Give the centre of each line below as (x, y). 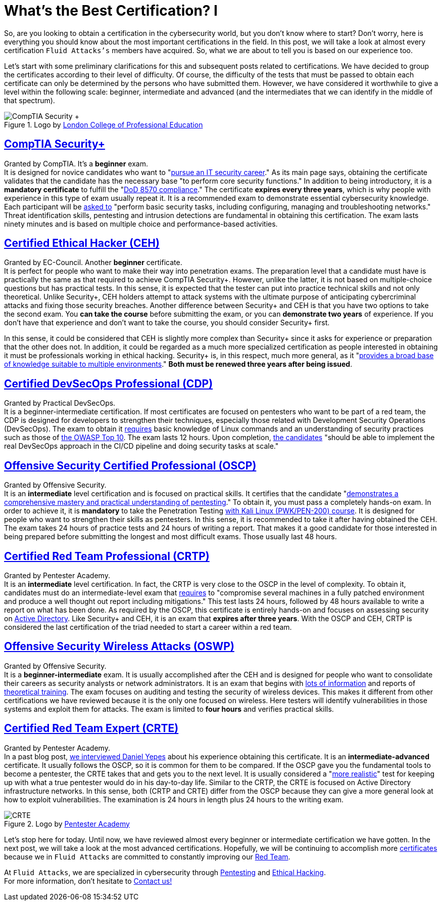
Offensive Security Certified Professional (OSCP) (130, 465)
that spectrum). (30, 100)
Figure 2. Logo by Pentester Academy (67, 824)
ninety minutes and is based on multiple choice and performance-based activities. (141, 224)
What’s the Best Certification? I (111, 11)
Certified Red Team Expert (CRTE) (91, 728)
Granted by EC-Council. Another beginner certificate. (93, 263)
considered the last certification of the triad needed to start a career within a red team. (148, 627)
